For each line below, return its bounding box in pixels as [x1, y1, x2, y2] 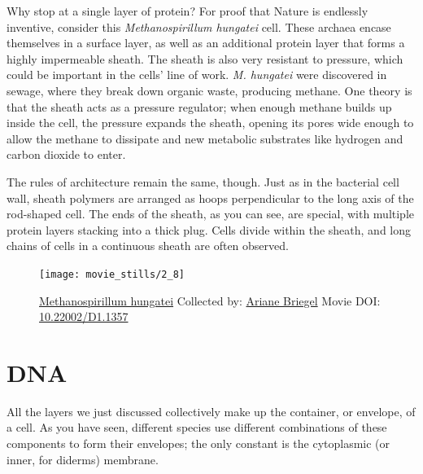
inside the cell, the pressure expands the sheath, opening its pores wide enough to [7, 114, 414, 131]
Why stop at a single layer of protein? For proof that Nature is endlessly [7, 2, 368, 19]
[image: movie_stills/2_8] [39, 268, 185, 280]
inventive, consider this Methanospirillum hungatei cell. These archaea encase [7, 18, 391, 35]
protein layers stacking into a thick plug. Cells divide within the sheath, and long [7, 221, 412, 238]
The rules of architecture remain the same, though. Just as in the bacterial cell [7, 173, 399, 190]
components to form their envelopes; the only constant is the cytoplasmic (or [7, 435, 390, 452]
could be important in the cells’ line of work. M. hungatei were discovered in [7, 66, 387, 83]
